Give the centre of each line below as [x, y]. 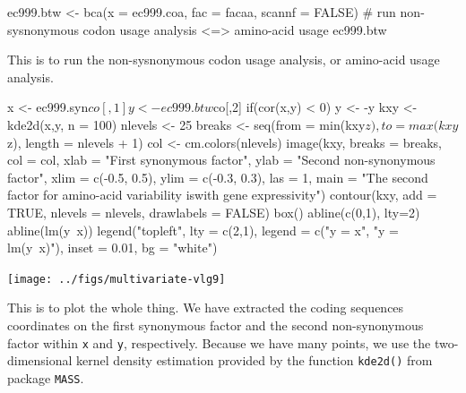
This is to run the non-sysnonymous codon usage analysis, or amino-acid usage [224, 60]
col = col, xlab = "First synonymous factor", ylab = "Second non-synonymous [221, 160]
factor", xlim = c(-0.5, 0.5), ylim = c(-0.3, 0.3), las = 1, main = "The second [218, 177]
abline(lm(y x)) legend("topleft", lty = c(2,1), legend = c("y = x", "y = [203, 230]
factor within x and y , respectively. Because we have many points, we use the [219, 342]
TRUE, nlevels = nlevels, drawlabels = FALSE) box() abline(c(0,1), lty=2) [214, 212]
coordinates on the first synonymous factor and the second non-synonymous [216, 325]
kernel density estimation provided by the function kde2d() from [255, 360]
